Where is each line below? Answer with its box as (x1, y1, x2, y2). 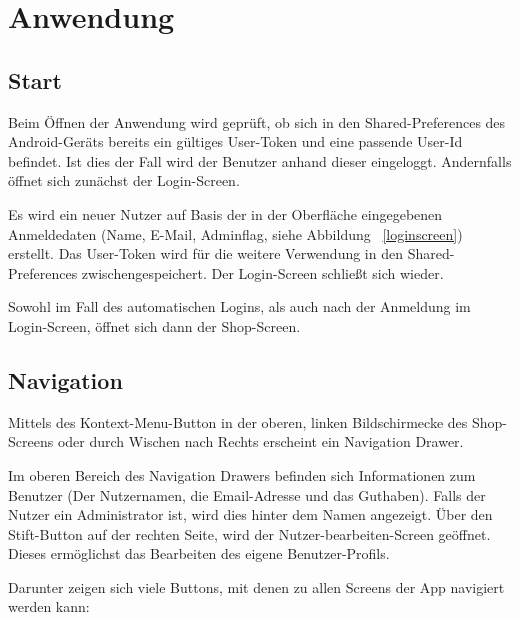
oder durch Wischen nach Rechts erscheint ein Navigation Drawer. (57, 431, 464, 452)
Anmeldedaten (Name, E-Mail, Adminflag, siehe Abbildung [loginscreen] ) (8, 223, 463, 244)
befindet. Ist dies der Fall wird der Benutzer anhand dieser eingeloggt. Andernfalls (8, 150, 512, 171)
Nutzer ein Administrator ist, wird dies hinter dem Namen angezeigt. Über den (8, 504, 493, 525)
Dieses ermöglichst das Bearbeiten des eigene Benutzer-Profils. (8, 543, 390, 564)
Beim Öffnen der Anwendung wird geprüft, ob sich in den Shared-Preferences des (8, 111, 506, 132)
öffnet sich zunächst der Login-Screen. (8, 170, 240, 191)
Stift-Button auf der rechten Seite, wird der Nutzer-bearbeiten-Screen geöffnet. (8, 523, 491, 544)
